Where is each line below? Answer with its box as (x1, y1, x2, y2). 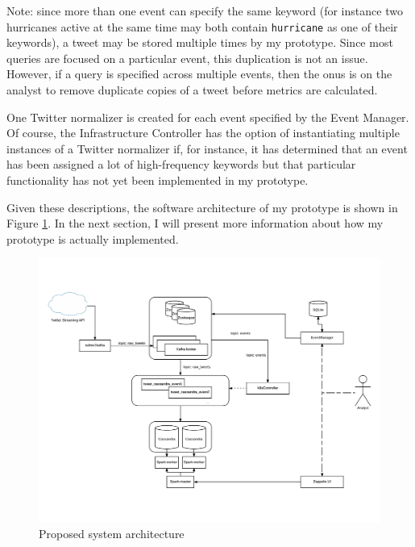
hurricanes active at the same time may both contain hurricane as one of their (6, 18, 398, 35)
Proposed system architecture (39, 525, 185, 542)
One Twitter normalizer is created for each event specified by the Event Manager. (6, 108, 409, 125)
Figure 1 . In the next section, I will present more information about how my (6, 215, 384, 232)
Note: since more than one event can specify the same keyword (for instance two (6, 2, 403, 19)
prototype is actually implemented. (6, 230, 179, 247)
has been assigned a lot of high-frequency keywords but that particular (6, 156, 356, 173)
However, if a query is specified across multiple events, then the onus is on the (6, 65, 392, 82)
